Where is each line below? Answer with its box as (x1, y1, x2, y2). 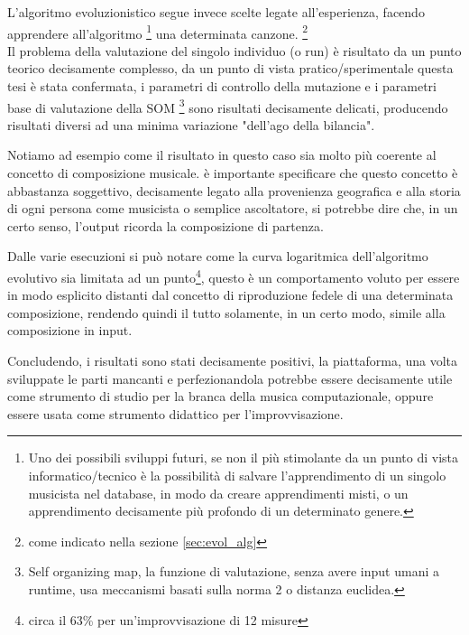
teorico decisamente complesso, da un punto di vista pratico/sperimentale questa (7, 59, 454, 78)
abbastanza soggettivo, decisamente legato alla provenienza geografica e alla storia (7, 181, 461, 200)
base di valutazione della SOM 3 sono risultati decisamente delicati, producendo (7, 95, 448, 117)
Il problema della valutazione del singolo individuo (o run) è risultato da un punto (7, 41, 462, 60)
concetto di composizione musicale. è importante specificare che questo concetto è (7, 163, 458, 182)
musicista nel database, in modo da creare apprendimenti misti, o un (28, 483, 409, 502)
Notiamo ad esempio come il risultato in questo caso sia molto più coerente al (7, 145, 437, 164)
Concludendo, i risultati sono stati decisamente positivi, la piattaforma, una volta (7, 351, 458, 370)
